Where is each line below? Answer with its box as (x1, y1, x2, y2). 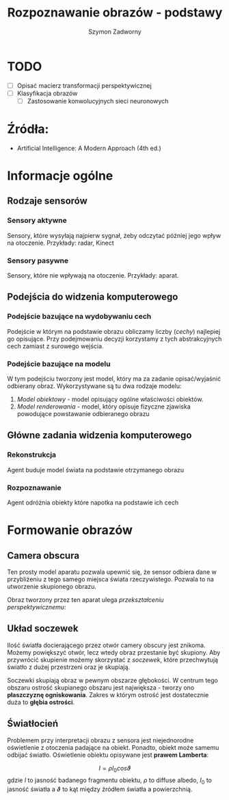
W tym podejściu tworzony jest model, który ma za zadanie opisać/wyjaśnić (7, 374, 221, 383)
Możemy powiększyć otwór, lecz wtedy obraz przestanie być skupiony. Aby (7, 648, 221, 656)
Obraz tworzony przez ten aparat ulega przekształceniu (7, 595, 164, 604)
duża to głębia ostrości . (7, 698, 75, 706)
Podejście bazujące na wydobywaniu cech (7, 312, 152, 322)
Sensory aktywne (7, 216, 67, 226)
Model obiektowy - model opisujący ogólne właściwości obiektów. (16, 395, 204, 403)
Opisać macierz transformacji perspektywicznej (16, 81, 152, 90)
